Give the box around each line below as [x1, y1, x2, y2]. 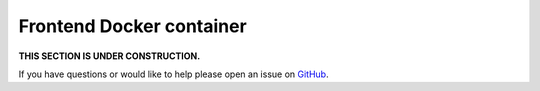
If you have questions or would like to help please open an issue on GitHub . [18, 68, 329, 80]
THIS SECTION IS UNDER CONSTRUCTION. [18, 50, 201, 62]
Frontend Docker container [18, 15, 247, 37]
